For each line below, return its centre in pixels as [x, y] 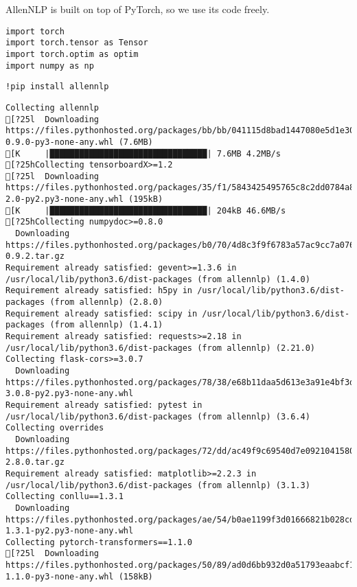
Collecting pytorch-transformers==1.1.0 [99, 542]
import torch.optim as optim [72, 54]
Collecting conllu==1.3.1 [65, 497]
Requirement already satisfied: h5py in [99, 291]
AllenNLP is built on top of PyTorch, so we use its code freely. [138, 9]
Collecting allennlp [53, 107]
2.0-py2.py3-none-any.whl [65, 199]
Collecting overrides [55, 428]
